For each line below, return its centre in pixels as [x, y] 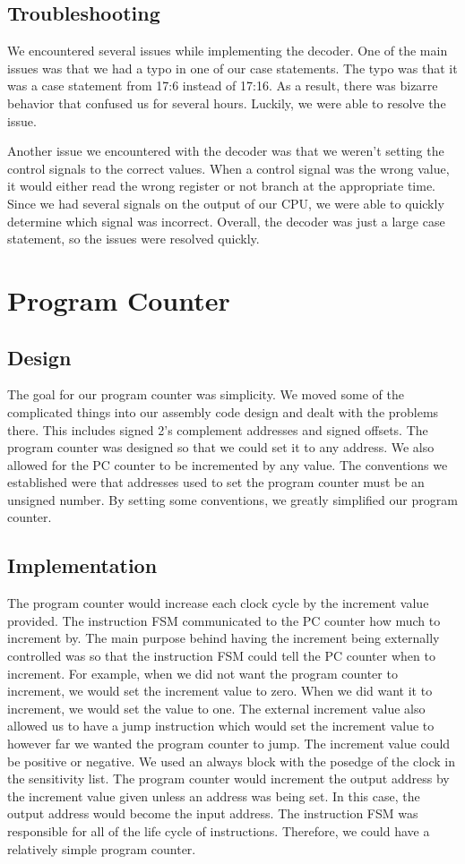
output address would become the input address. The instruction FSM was [213, 813]
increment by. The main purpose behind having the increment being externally [224, 638]
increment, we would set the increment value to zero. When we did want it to [220, 691]
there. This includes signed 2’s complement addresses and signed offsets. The [218, 429]
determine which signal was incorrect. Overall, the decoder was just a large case [226, 221]
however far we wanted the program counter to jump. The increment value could [229, 744]
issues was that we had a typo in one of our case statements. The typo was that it [232, 68]
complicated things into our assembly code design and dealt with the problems [223, 411]
